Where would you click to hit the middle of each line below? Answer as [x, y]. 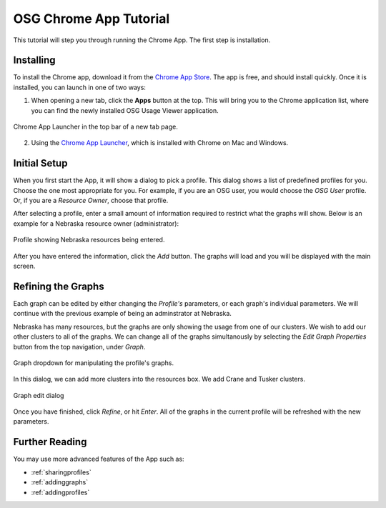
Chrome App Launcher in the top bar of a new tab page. [95, 127]
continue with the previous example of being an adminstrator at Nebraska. [123, 314]
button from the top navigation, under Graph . [79, 347]
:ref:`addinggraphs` [60, 482]
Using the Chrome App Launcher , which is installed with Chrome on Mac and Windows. [160, 143]
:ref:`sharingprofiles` [61, 472]
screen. [24, 266]
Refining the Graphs [59, 286]
